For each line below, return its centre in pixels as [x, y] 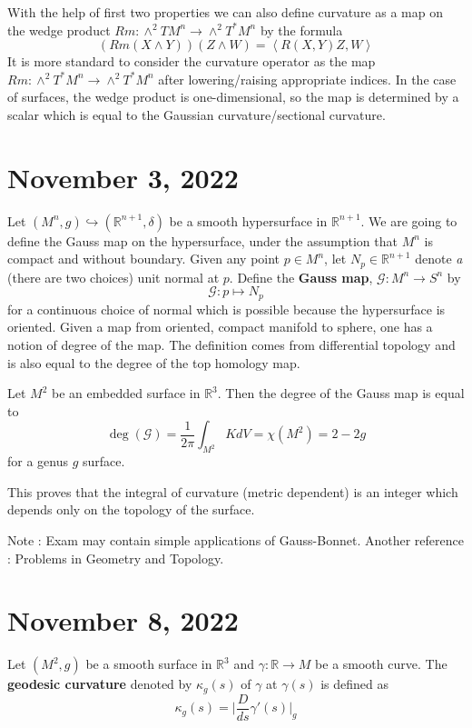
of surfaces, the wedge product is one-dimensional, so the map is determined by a [233, 97]
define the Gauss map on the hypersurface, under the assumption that [202, 240]
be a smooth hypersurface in [248, 220]
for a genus [38, 461]
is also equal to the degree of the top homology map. [154, 362]
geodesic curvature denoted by [100, 684]
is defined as [355, 684]
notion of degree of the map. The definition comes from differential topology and [231, 344]
